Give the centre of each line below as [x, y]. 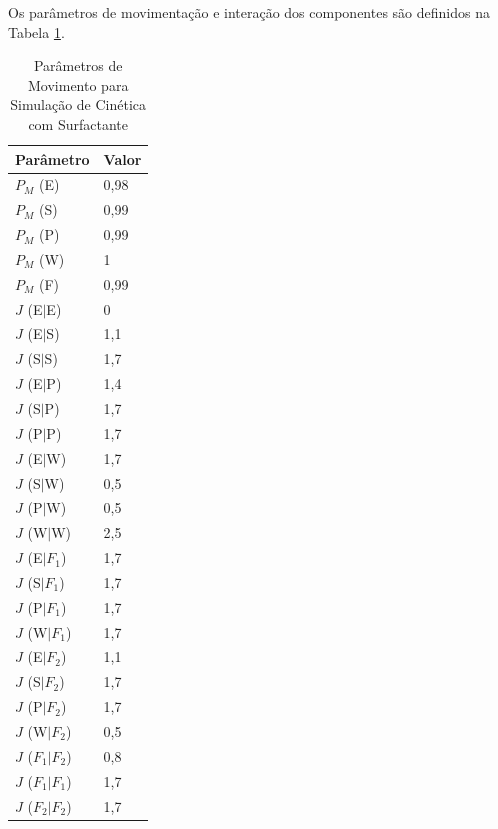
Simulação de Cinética [78, 104]
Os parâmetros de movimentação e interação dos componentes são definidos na [249, 12]
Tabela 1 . [36, 31]
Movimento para [78, 84]
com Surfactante [78, 123]
